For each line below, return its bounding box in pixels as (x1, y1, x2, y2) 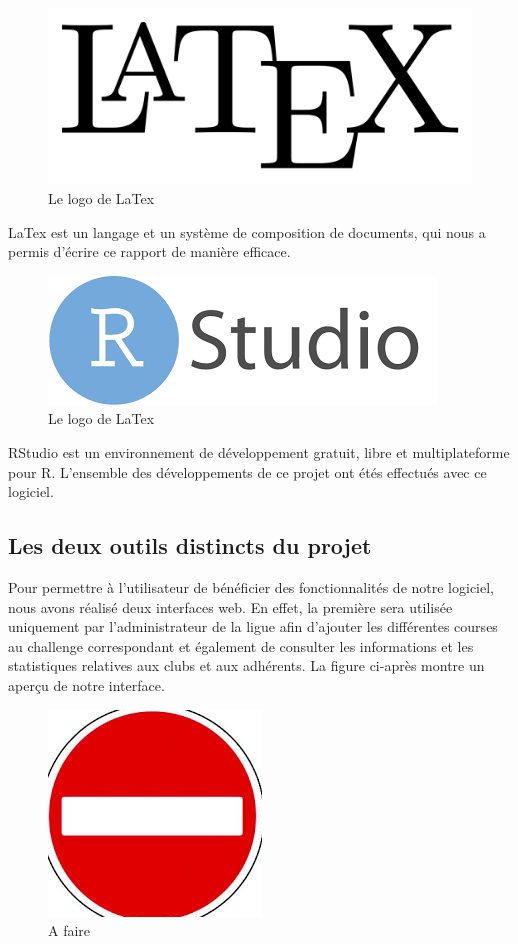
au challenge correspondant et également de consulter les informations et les (8, 635, 474, 656)
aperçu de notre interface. (8, 674, 165, 695)
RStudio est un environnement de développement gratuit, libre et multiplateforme (8, 441, 510, 462)
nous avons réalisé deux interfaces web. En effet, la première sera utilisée (8, 596, 453, 617)
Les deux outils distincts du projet (8, 530, 372, 561)
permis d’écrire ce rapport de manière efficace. (8, 241, 291, 262)
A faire (48, 920, 91, 941)
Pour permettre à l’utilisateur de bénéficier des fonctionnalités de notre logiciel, (8, 576, 495, 597)
